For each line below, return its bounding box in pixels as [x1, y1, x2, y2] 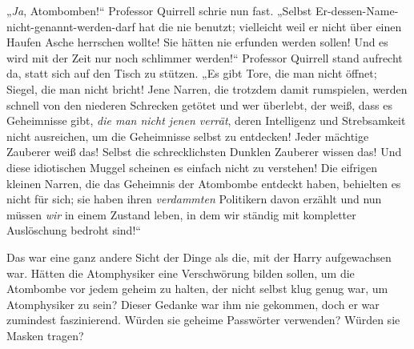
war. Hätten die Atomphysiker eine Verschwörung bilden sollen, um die [6, 264, 355, 281]
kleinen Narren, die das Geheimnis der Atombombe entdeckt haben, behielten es [6, 174, 401, 191]
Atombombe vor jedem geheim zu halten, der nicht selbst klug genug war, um [6, 280, 388, 297]
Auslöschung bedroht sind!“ [6, 222, 141, 239]
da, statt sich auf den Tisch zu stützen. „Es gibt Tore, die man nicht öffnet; [6, 65, 377, 82]
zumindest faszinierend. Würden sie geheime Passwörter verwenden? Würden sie [6, 311, 400, 328]
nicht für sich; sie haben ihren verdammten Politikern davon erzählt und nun [6, 191, 382, 207]
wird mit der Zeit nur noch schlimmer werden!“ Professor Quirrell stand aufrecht [6, 49, 403, 66]
